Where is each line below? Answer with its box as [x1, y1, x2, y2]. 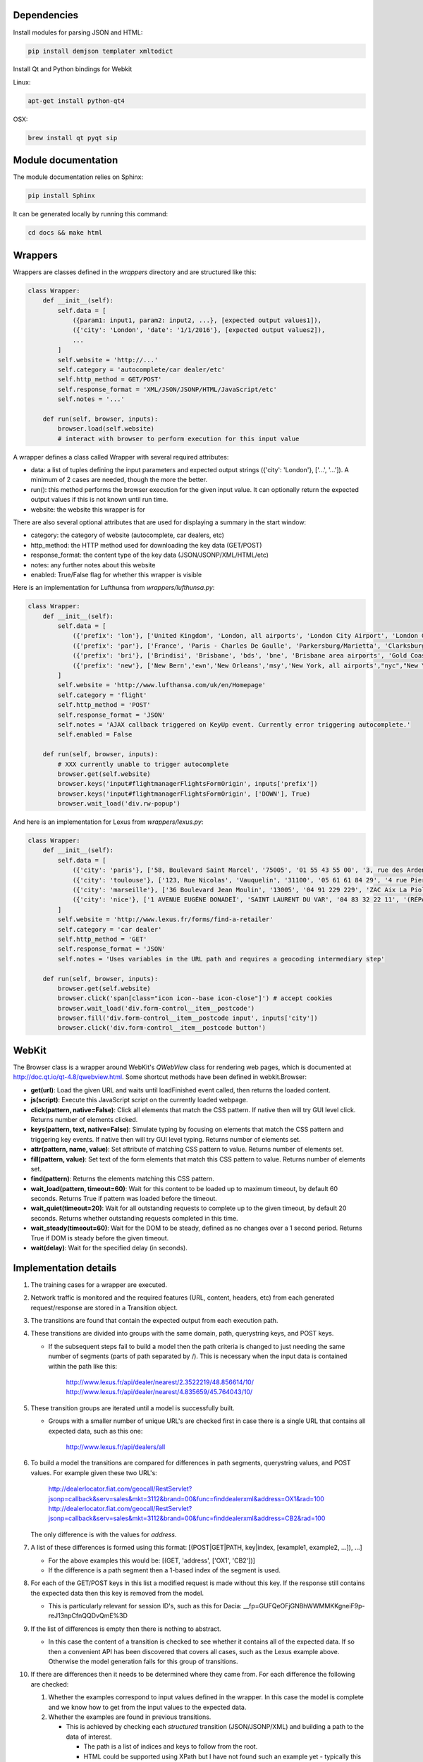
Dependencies [13, 9, 79, 21]
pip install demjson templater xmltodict [27, 47, 173, 55]
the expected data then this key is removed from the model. [30, 1589, 204, 1597]
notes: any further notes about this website [30, 560, 156, 569]
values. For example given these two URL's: [30, 1468, 158, 1477]
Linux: [13, 78, 31, 86]
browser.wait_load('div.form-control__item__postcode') [57, 1004, 255, 1012]
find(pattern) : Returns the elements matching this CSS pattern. [30, 1174, 215, 1183]
